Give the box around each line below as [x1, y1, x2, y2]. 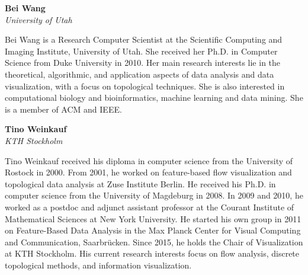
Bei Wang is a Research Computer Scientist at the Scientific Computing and [5, 33, 283, 46]
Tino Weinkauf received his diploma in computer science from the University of [5, 154, 293, 167]
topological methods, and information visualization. [5, 258, 192, 271]
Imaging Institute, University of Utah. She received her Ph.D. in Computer [5, 44, 278, 57]
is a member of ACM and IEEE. [5, 103, 122, 115]
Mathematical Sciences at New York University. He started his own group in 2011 [5, 212, 301, 225]
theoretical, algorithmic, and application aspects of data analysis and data [5, 68, 274, 80]
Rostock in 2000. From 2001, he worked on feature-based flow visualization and [5, 166, 292, 178]
